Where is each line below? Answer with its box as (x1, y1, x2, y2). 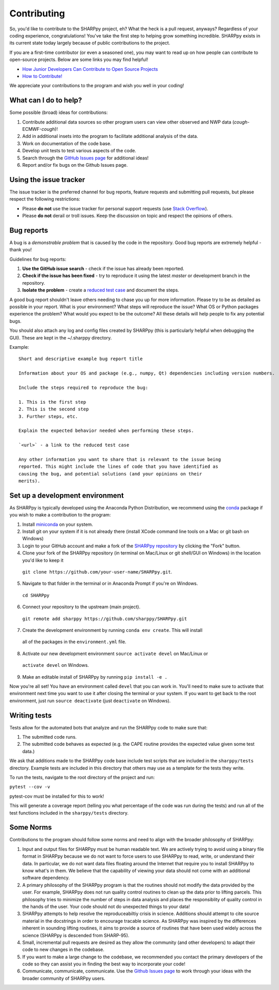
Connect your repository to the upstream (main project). (22, 604, 141, 610)
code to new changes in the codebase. (22, 946, 104, 953)
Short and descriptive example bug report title (18, 356, 143, 362)
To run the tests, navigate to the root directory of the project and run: (9, 774, 155, 780)
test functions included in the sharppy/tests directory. (9, 809, 129, 816)
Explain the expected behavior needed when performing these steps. (18, 428, 194, 433)
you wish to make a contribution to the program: (9, 512, 111, 518)
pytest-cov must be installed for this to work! (9, 793, 104, 799)
